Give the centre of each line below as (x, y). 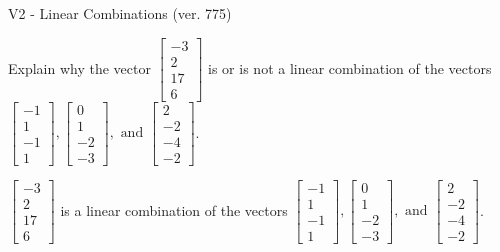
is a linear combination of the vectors (174, 209)
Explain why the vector (79, 67)
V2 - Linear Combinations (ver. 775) (120, 13)
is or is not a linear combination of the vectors (350, 67)
